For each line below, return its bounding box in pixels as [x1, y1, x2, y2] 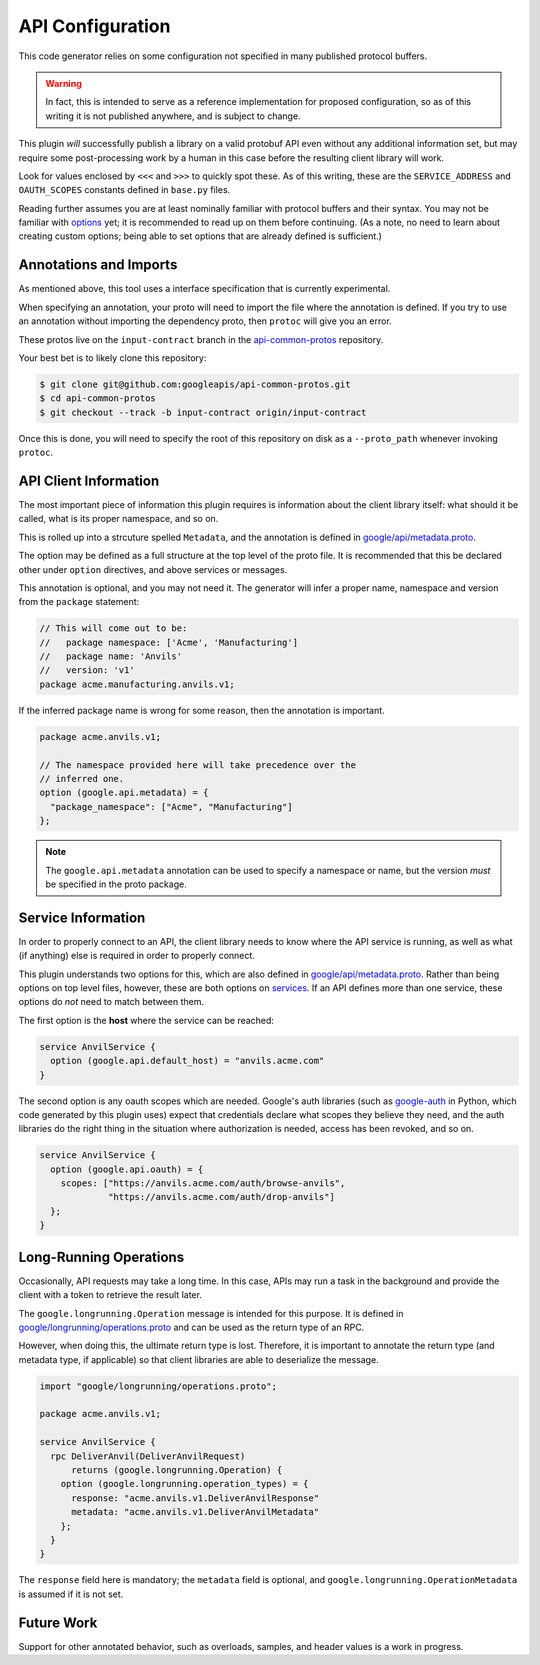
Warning [45, 77, 82, 89]
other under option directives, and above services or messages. [18, 563, 288, 575]
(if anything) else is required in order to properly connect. [18, 950, 255, 962]
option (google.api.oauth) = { [50, 1163, 204, 1175]
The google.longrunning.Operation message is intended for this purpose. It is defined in [18, 1307, 404, 1319]
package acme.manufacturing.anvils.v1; [39, 678, 235, 690]
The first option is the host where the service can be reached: [18, 1014, 275, 1026]
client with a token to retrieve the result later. [18, 1289, 202, 1301]
